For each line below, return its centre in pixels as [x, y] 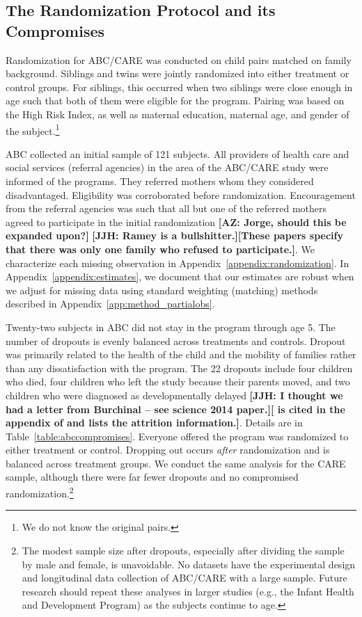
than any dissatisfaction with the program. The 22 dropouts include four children [179, 368]
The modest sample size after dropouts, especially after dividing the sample [183, 550]
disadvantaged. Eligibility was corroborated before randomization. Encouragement [181, 194]
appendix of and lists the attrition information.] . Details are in [154, 423]
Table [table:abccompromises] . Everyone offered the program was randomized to [177, 436]
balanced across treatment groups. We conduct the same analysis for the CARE [176, 463]
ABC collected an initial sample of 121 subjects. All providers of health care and [178, 153]
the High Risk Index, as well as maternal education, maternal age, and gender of [178, 114]
